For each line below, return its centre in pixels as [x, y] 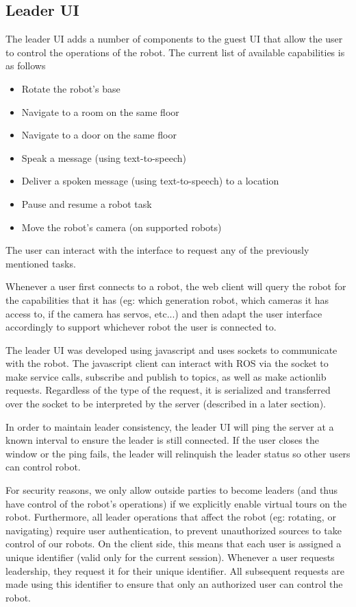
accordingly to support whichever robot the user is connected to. [141, 327]
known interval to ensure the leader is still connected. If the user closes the [162, 440]
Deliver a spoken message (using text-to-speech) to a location [150, 181]
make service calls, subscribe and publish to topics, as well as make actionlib [166, 376]
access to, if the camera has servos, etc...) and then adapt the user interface [164, 313]
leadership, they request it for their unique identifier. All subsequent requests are [175, 570]
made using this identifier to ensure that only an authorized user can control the [174, 584]
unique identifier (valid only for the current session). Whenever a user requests [170, 557]
